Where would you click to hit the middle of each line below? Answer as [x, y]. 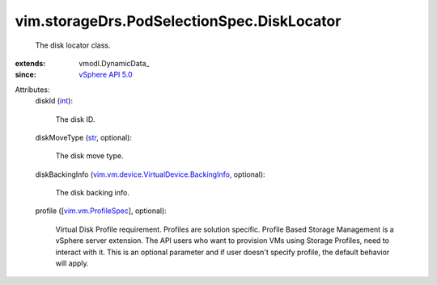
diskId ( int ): [54, 101]
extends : [30, 63]
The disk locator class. [73, 45]
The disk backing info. [92, 193]
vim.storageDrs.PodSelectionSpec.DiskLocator [178, 21]
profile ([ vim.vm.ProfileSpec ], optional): [101, 211]
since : [25, 75]
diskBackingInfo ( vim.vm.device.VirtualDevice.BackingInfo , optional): [151, 174]
